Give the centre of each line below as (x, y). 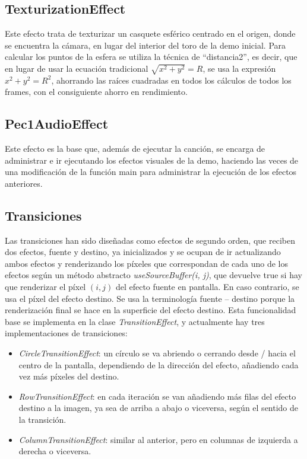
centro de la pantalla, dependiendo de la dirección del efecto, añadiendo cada (159, 364)
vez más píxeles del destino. (69, 376)
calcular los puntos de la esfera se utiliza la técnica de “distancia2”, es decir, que (151, 57)
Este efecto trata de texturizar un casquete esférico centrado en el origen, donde (150, 34)
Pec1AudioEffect (57, 124)
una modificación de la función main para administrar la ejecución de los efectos (151, 172)
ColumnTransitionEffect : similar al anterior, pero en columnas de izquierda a (158, 439)
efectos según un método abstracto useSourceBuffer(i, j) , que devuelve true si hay (153, 275)
